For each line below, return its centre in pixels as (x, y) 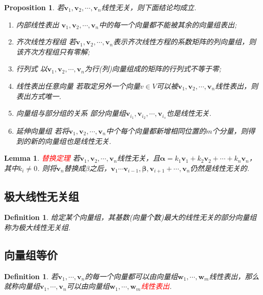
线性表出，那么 (234, 276)
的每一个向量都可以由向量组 (131, 276)
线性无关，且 (138, 158)
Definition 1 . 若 (31, 276)
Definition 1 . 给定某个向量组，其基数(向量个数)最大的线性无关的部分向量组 (130, 217)
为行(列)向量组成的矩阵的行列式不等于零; (153, 69)
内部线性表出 (37, 24)
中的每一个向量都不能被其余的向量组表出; (168, 24)
